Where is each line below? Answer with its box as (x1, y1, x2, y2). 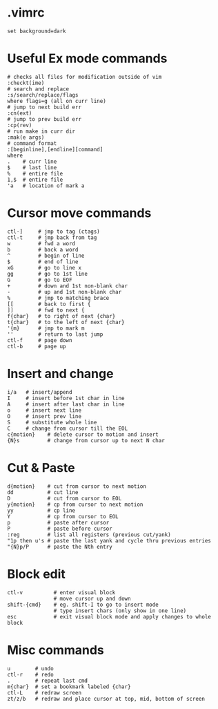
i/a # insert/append (7, 388, 72, 395)
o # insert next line (7, 406, 81, 414)
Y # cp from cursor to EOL (7, 513, 119, 520)
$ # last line (7, 164, 57, 171)
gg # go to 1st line (7, 270, 88, 277)
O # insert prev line (7, 413, 81, 419)
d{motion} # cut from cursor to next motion (7, 482, 147, 490)
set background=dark (7, 28, 67, 35)
